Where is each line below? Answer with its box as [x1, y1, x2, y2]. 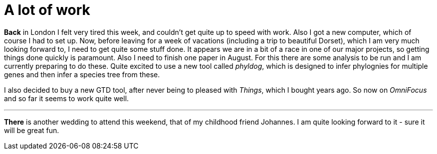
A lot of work [4, 1, 90, 18]
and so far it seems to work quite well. [4, 94, 129, 103]
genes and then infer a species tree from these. [4, 70, 160, 79]
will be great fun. [4, 126, 59, 135]
